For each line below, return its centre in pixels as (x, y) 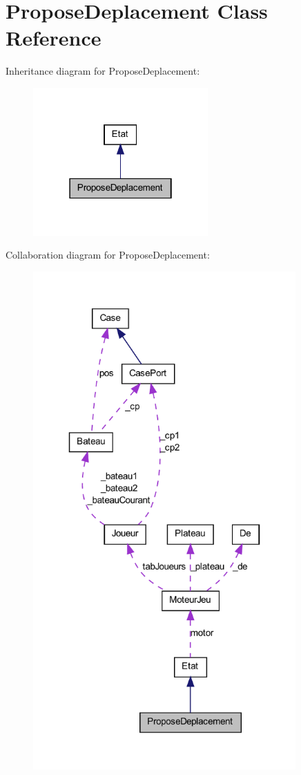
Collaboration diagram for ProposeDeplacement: (108, 255)
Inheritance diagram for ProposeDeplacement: (103, 71)
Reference (54, 38)
